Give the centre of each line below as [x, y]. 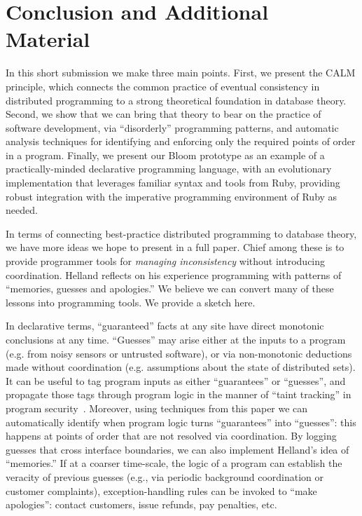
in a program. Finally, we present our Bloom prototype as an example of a [165, 155]
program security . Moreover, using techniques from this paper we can [157, 408]
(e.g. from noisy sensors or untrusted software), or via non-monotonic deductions [179, 353]
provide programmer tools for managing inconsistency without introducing [166, 261]
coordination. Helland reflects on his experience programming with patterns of [174, 274]
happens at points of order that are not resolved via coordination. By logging [171, 436]
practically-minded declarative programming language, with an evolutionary [169, 169]
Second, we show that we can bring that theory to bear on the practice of [163, 114]
